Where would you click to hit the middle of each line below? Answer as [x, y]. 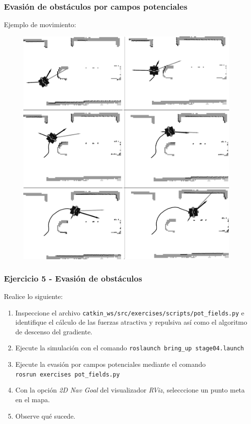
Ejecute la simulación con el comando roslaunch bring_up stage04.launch [130, 348]
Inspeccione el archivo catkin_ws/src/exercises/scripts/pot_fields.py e [130, 312]
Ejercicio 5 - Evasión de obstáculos [73, 278]
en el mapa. [33, 399]
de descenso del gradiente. [54, 331]
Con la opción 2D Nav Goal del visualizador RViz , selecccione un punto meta [130, 390]
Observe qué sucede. [45, 416]
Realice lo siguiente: [33, 296]
